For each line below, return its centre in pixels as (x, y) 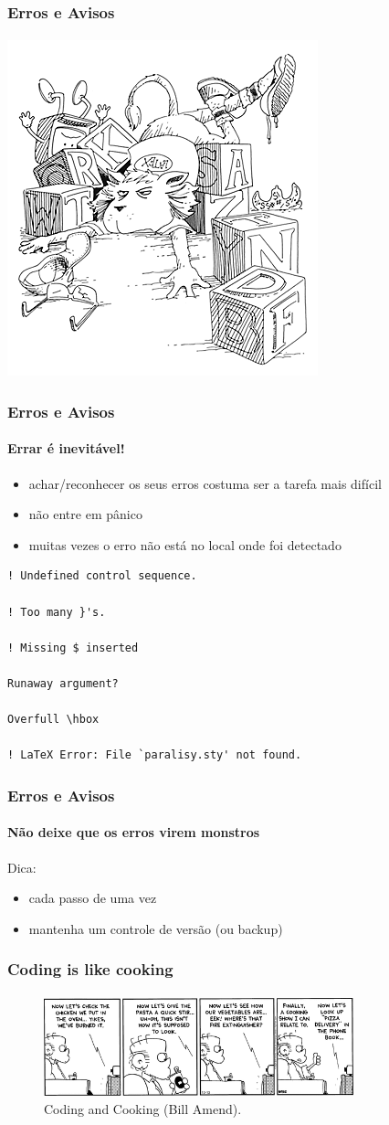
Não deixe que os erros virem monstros (134, 832)
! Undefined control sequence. (102, 576)
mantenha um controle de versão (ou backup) (156, 928)
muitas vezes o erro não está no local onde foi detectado (185, 544)
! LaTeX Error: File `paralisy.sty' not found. (155, 755)
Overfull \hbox (53, 720)
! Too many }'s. (57, 612)
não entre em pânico (85, 514)
